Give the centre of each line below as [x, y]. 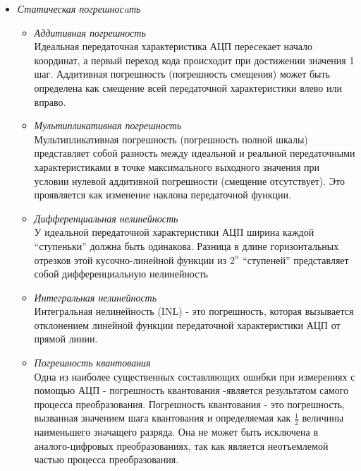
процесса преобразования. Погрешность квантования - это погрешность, [189, 404]
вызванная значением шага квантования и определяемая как [163, 418]
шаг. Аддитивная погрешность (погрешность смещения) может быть [182, 74]
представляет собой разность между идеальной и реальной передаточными [195, 153]
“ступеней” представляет [296, 260]
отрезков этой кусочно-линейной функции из [130, 260]
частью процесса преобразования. [106, 459]
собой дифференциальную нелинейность [121, 274]
